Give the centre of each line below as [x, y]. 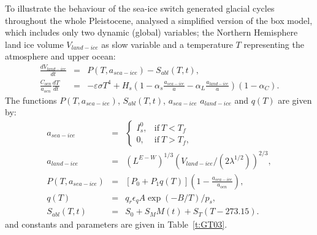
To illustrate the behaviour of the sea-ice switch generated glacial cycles [140, 8]
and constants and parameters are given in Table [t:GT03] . [116, 224]
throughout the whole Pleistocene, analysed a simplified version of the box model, [159, 20]
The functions [31, 100]
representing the [274, 44]
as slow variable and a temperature [167, 44]
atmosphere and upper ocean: [60, 56]
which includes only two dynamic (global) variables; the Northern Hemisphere [151, 32]
